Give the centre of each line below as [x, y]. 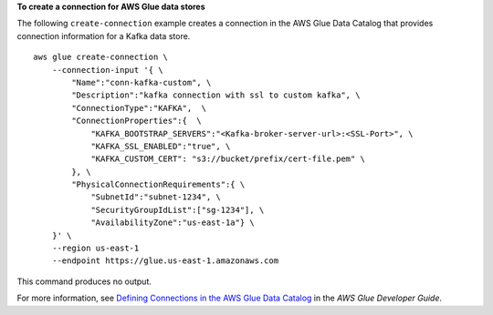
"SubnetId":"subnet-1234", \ [156, 197]
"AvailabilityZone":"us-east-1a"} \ [173, 223]
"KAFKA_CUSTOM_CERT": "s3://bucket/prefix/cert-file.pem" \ [228, 159]
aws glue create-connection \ [101, 57]
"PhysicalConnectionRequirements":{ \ [158, 185]
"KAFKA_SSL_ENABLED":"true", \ [161, 146]
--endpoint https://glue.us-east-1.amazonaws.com [165, 261]
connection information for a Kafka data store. [104, 36]
